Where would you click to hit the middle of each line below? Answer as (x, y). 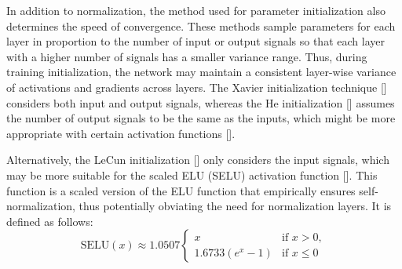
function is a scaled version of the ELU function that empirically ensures (181, 190)
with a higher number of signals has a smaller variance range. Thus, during (187, 56)
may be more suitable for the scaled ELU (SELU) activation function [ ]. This (192, 174)
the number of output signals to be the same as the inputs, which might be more (201, 118)
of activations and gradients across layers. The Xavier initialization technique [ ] (197, 87)
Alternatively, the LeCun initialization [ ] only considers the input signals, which (198, 160)
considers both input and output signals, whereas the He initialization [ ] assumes (201, 102)
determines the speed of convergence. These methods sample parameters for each (201, 25)
